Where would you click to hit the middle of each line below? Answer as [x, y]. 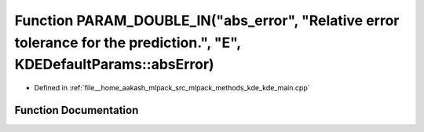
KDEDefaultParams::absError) [115, 65]
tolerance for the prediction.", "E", [128, 42]
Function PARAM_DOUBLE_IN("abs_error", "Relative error [207, 20]
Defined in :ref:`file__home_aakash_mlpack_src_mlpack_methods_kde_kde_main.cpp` [172, 88]
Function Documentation [77, 110]
